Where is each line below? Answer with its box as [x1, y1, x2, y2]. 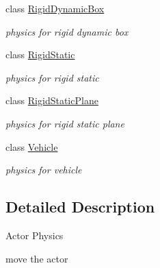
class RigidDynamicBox [5, 1, 105, 15]
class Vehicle [5, 139, 58, 154]
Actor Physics [5, 228, 64, 242]
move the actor [5, 251, 68, 265]
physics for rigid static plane [5, 116, 124, 130]
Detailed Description [5, 196, 155, 217]
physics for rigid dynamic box [5, 24, 129, 38]
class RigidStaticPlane [5, 93, 98, 108]
